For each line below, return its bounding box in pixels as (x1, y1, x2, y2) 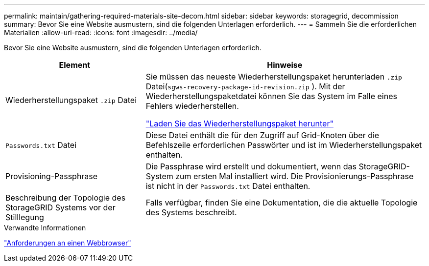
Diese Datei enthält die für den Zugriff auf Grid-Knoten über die (145, 130, 380, 140)
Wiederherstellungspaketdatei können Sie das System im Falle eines (145, 91, 397, 101)
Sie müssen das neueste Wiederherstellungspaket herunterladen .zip (145, 72, 402, 82)
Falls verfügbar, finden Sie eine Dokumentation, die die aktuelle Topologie (145, 198, 418, 207)
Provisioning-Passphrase (5, 171, 98, 181)
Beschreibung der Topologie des (5, 193, 126, 203)
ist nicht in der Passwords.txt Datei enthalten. (145, 181, 310, 191)
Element (59, 60, 91, 70)
